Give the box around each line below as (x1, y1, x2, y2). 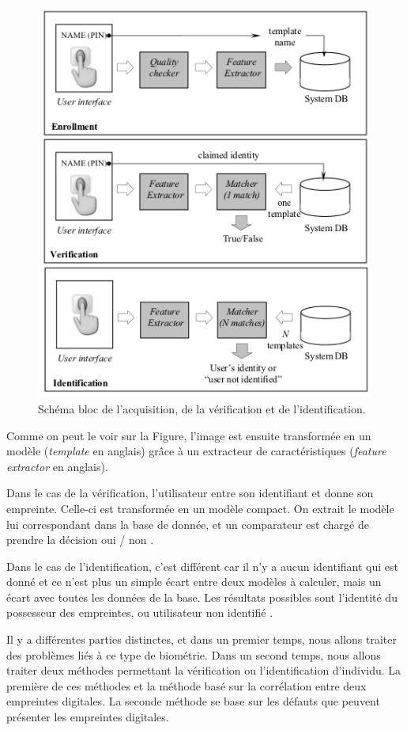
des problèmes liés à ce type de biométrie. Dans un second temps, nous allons (6, 646, 381, 663)
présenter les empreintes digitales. (6, 709, 169, 725)
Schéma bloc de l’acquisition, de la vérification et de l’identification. (38, 400, 366, 416)
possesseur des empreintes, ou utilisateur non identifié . (6, 604, 273, 621)
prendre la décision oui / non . (6, 531, 154, 548)
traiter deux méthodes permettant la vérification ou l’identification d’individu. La (6, 662, 401, 679)
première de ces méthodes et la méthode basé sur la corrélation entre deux (6, 677, 367, 694)
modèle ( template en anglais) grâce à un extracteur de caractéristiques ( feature (6, 443, 386, 459)
